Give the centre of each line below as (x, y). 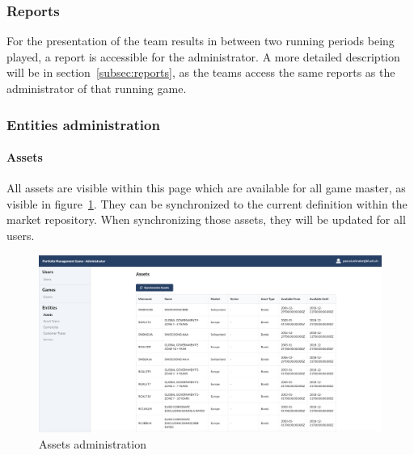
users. (21, 236)
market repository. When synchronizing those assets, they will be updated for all (206, 219)
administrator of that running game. (97, 88)
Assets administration (93, 444)
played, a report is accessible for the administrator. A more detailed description (203, 56)
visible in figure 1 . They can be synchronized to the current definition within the (207, 203)
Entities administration (83, 124)
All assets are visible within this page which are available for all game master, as (206, 188)
